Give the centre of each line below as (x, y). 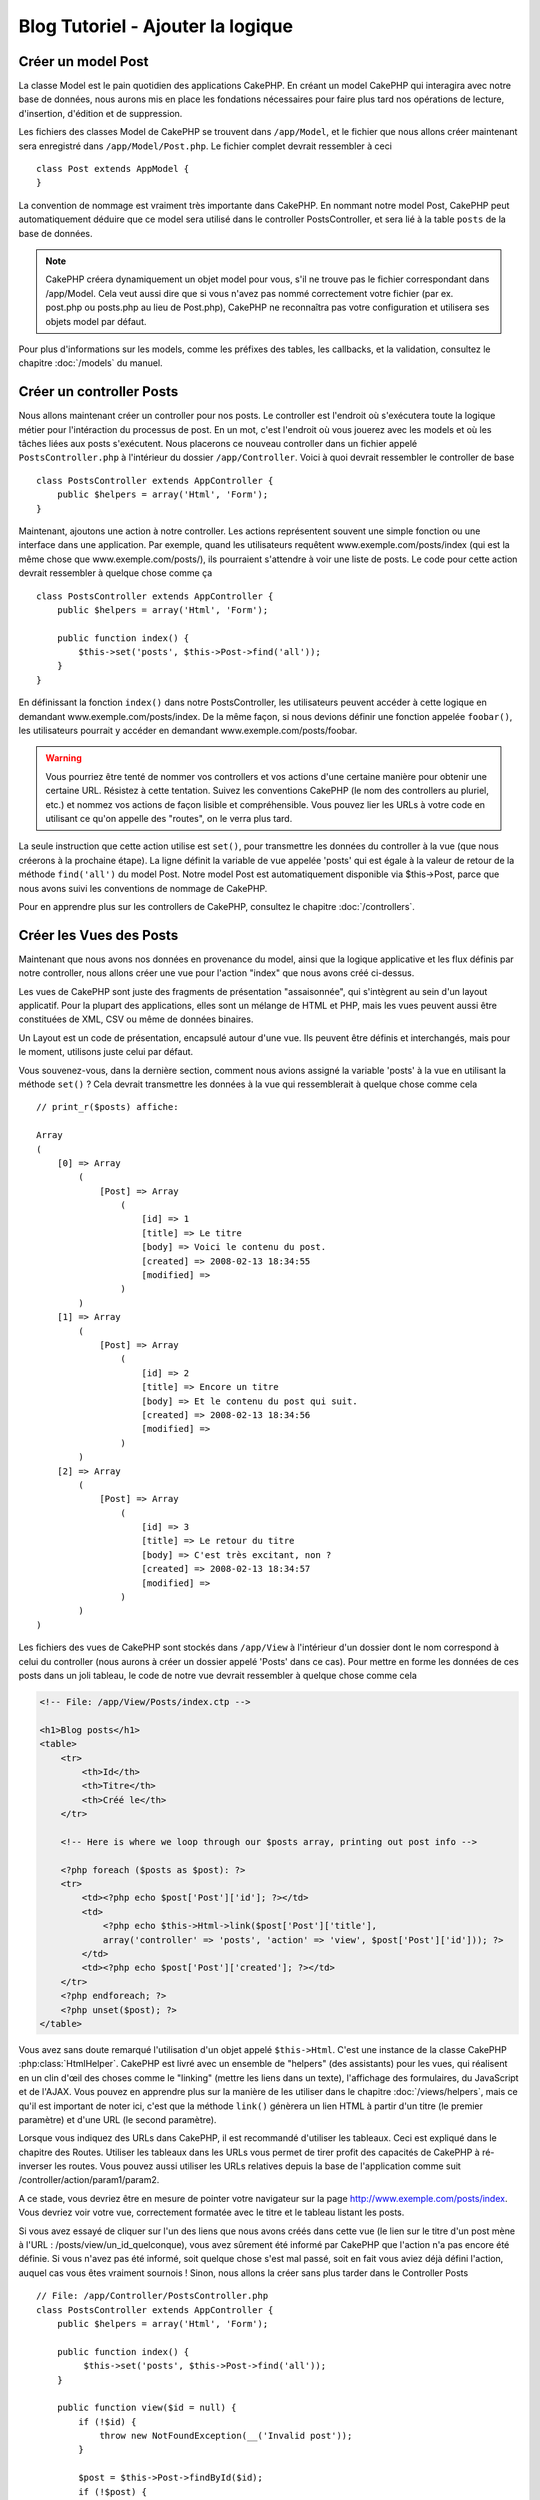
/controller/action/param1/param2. (89, 2180)
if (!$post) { (113, 2491)
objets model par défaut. (96, 321)
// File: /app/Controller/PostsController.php (152, 2296)
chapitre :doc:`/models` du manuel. (91, 363)
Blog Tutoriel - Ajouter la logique (156, 26)
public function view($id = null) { (146, 2408)
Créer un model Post (83, 61)
